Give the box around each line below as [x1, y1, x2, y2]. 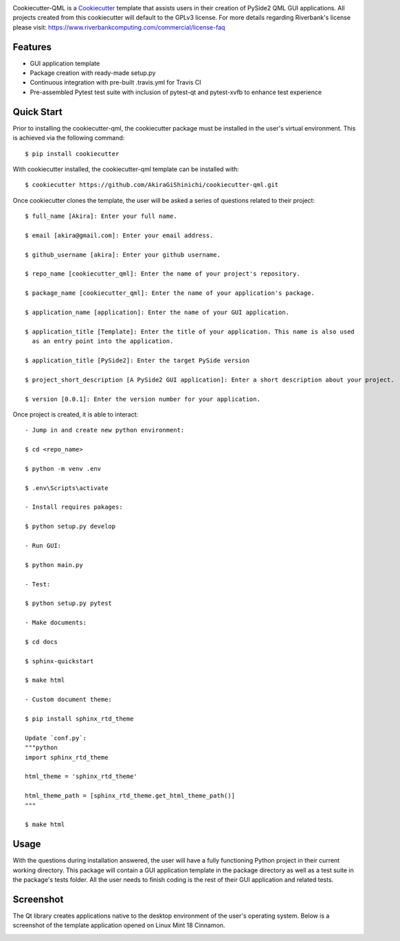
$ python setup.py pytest [25, 599, 113, 608]
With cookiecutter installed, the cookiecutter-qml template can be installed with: [12, 165, 240, 173]
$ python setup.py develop [25, 522, 116, 531]
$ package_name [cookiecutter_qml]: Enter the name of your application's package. [25, 289, 315, 297]
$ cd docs [25, 638, 58, 645]
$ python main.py [25, 561, 83, 568]
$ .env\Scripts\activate [25, 484, 109, 491]
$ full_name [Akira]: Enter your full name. [25, 212, 178, 220]
